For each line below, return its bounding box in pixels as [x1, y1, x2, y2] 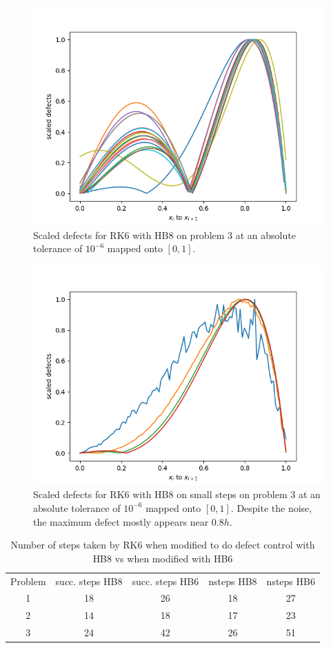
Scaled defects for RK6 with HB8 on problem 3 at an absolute [33, 227, 296, 242]
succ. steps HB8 [55, 573, 123, 588]
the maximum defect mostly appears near [33, 514, 209, 528]
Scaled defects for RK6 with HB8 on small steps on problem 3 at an [33, 487, 321, 502]
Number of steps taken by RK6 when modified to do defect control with [10, 537, 315, 552]
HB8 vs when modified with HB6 [92, 551, 233, 565]
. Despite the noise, [230, 500, 312, 515]
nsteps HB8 [208, 573, 257, 588]
